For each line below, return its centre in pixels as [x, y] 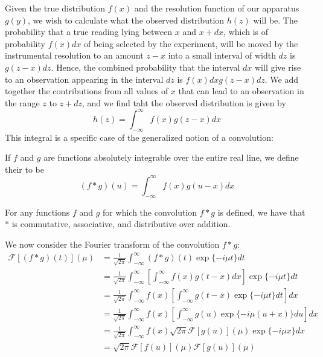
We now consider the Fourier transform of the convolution [112, 244]
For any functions [37, 212]
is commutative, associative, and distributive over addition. [121, 224]
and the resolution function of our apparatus [217, 8]
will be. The [275, 20]
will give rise [278, 67]
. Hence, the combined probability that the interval [146, 67]
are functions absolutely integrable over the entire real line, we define [171, 157]
